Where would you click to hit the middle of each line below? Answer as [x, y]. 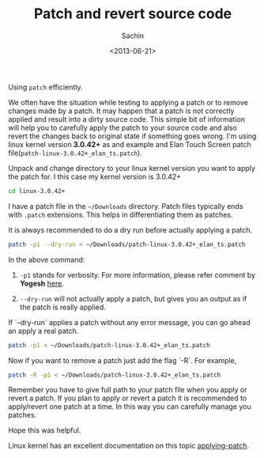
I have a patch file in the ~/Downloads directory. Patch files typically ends [126, 206]
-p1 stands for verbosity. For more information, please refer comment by [137, 274]
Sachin [133, 36]
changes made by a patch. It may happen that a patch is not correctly [121, 111]
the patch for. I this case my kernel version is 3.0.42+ [95, 176]
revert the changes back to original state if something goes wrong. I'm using [132, 136]
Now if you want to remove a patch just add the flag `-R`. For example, [123, 360]
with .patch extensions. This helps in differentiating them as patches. [121, 214]
